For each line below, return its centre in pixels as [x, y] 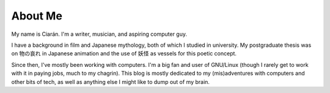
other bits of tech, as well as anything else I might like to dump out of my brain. [111, 81]
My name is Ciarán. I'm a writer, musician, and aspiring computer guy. [99, 34]
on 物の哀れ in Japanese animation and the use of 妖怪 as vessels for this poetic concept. [124, 53]
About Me [37, 16]
